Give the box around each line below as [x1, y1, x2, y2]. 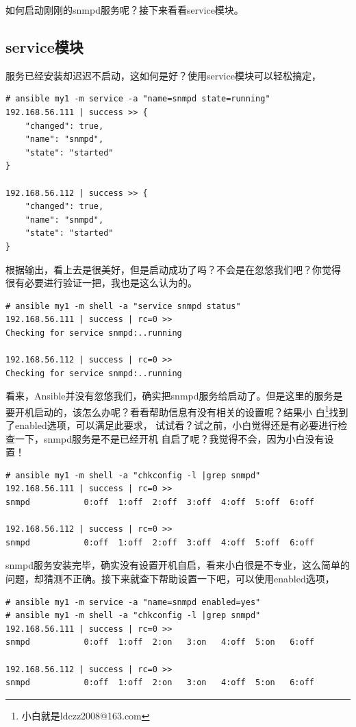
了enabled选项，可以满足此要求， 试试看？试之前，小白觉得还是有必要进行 [5, 418, 338, 432]
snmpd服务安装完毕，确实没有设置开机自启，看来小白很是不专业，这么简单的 [5, 558, 350, 572]
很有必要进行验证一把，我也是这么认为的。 [5, 275, 197, 290]
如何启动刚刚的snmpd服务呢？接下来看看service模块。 [5, 3, 244, 16]
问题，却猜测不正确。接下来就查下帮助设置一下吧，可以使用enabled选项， [5, 571, 335, 586]
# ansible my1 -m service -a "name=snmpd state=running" [5, 94, 270, 104]
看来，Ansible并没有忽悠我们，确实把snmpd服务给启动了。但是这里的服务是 [5, 389, 343, 403]
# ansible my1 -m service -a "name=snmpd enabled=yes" [5, 597, 261, 607]
